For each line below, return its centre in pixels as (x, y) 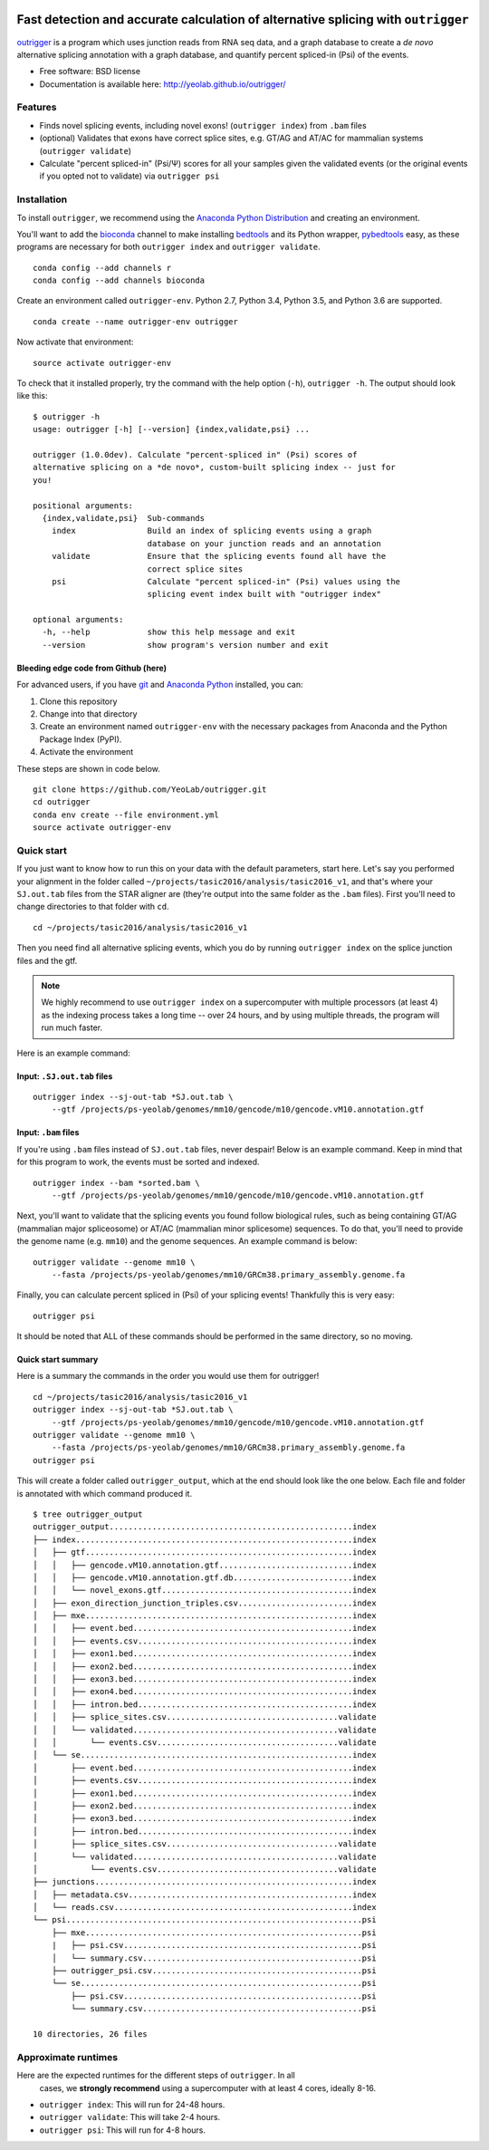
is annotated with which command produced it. (105, 1493)
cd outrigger (62, 802)
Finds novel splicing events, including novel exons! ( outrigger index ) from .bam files (203, 125)
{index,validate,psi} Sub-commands (124, 518)
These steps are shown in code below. (88, 768)
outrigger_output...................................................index (205, 1527)
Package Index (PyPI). (81, 739)
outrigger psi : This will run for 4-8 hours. (123, 2130)
